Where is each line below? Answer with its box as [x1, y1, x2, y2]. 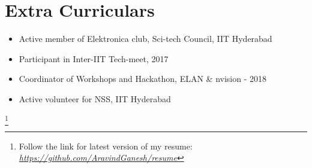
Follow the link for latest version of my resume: [19, 139, 193, 152]
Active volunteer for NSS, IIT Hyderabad [19, 92, 171, 105]
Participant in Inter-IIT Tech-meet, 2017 [19, 52, 169, 65]
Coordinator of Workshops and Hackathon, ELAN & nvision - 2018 [19, 72, 267, 85]
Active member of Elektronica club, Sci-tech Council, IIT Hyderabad [19, 32, 272, 45]
